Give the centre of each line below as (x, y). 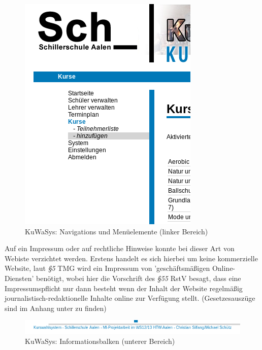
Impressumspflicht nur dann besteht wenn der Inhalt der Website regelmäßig (124, 288)
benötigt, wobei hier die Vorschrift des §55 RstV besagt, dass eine (139, 278)
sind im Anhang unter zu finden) (56, 308)
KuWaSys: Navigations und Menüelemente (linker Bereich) (117, 231)
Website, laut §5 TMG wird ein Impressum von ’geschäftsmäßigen (107, 268)
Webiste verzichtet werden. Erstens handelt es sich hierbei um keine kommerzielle (131, 258)
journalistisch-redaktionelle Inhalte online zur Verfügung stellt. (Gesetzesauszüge (130, 298)
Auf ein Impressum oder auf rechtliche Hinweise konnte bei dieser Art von (120, 248)
